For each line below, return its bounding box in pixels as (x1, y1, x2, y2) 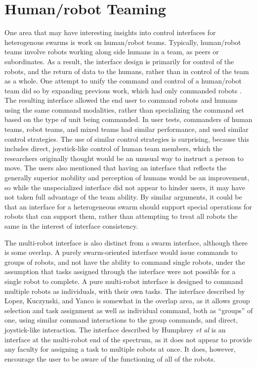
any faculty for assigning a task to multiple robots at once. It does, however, (4, 344, 236, 354)
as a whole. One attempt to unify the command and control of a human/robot (4, 76, 242, 86)
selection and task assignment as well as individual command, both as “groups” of (4, 305, 253, 315)
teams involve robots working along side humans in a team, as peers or (4, 46, 219, 57)
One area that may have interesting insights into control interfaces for (4, 27, 216, 38)
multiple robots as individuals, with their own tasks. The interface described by (4, 285, 245, 296)
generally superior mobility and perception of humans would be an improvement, (4, 172, 250, 183)
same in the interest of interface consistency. (4, 221, 138, 231)
